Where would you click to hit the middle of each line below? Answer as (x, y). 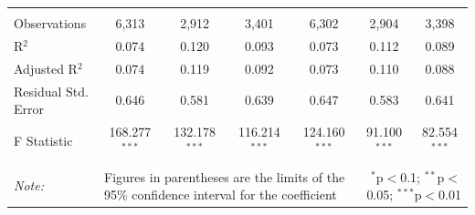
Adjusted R (46, 68)
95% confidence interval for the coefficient (221, 195)
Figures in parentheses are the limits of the (225, 176)
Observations (50, 23)
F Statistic (43, 140)
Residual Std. (51, 91)
